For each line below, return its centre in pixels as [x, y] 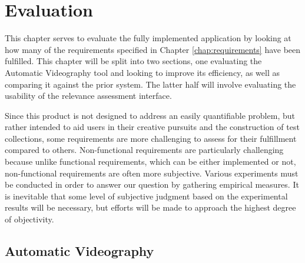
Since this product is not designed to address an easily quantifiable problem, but [150, 115]
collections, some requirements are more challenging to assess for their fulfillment [151, 138]
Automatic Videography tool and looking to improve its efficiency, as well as [142, 72]
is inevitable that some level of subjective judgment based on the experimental [146, 196]
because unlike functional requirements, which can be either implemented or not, [150, 162]
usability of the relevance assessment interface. [88, 96]
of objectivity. [29, 219]
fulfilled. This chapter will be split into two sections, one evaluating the [133, 61]
